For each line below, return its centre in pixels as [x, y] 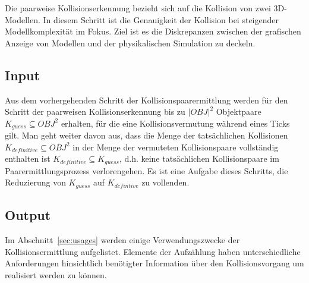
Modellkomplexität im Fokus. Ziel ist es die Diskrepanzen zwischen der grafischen [153, 31]
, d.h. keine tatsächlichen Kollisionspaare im [199, 158]
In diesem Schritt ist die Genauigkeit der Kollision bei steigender [161, 19]
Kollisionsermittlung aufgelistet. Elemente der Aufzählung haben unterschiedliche [153, 251]
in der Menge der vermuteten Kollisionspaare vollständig [176, 147]
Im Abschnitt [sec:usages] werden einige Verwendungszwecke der [122, 240]
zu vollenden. [165, 182]
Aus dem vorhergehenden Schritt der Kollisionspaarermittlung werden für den [146, 100]
